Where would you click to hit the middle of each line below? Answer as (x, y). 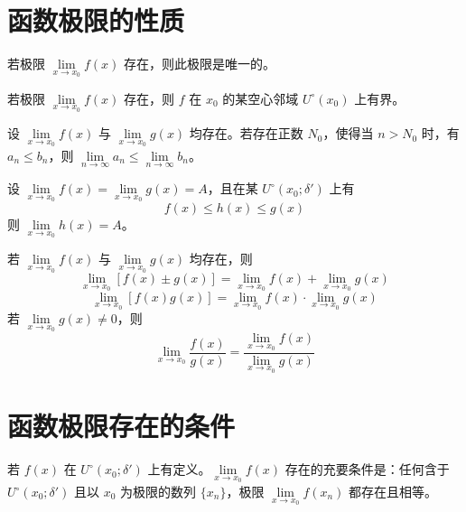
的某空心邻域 (261, 98)
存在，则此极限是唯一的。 (200, 64)
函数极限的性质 (96, 20)
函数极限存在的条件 (121, 426)
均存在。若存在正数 (246, 133)
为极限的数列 (158, 491)
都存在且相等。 (393, 491)
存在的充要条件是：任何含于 (367, 469)
